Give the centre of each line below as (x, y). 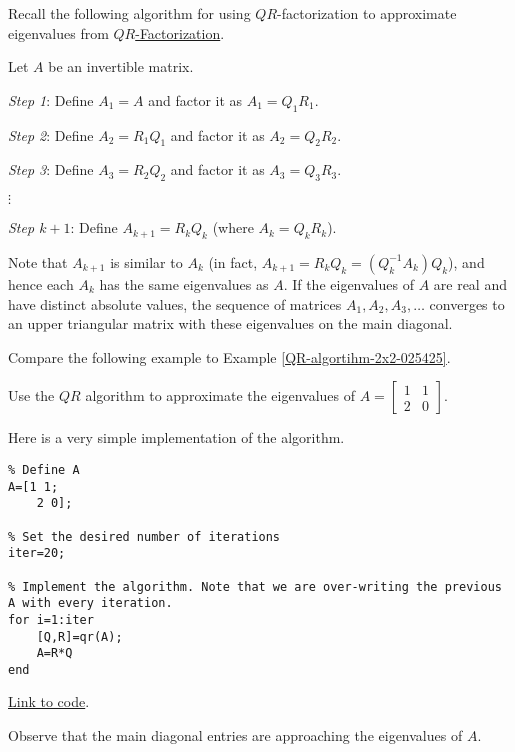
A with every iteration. (90, 603)
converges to (467, 303)
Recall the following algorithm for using (129, 13)
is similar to (146, 261)
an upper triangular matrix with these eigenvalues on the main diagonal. (230, 323)
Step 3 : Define (51, 169)
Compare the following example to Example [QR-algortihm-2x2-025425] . (229, 356)
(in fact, (233, 261)
